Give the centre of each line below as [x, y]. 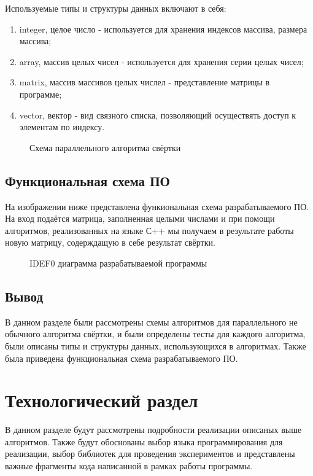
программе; [41, 94]
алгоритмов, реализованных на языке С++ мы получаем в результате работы [149, 230]
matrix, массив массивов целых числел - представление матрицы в [145, 82]
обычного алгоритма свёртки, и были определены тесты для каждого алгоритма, [155, 334]
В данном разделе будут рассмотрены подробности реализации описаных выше [153, 430]
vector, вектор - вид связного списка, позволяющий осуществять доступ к [158, 115]
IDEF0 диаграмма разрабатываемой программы [118, 263]
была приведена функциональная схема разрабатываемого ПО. [122, 358]
